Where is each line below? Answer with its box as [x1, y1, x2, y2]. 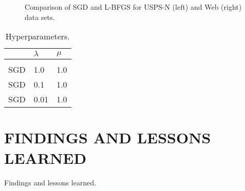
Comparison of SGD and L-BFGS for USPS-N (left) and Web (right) [25, 2, 242, 12]
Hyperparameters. [5, 30, 70, 43]
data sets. [25, 11, 55, 22]
